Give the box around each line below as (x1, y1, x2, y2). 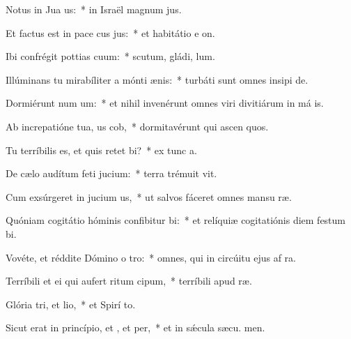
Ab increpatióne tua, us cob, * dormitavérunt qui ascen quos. (6, 119, 269, 133)
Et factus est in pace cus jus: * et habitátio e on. (6, 25, 215, 40)
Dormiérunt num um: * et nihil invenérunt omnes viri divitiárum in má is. (6, 96, 324, 110)
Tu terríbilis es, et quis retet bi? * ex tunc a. (6, 142, 197, 157)
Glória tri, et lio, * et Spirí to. (6, 296, 136, 311)
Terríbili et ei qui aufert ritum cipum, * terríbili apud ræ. (6, 273, 252, 288)
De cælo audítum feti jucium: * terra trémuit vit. (6, 166, 217, 181)
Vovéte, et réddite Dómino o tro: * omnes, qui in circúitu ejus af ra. (6, 250, 297, 264)
